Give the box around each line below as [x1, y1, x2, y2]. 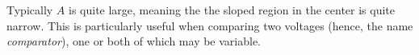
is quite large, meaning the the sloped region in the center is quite [69, 2, 396, 18]
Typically [6, 2, 53, 18]
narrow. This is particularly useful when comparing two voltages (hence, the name [6, 17, 413, 33]
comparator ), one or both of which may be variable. [6, 33, 262, 49]
